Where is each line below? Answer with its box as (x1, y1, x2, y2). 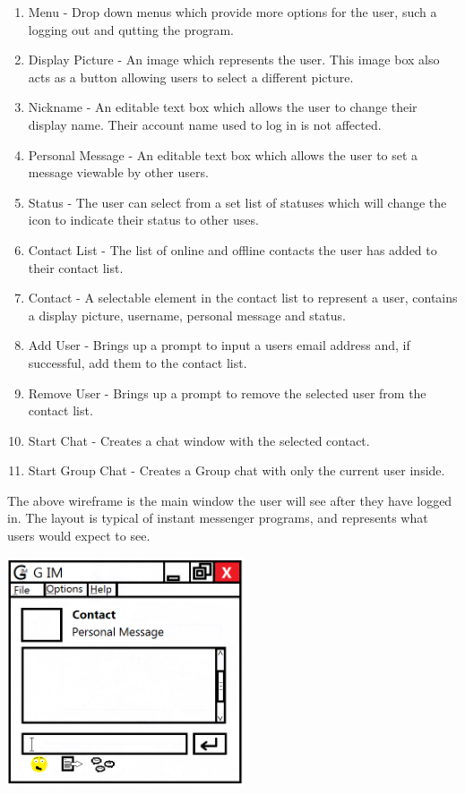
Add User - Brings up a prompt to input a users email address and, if (28, 336, 410, 354)
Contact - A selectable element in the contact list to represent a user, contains (28, 288, 458, 307)
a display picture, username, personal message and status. (28, 305, 346, 324)
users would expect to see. (7, 526, 151, 545)
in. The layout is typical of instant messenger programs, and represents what (7, 508, 428, 527)
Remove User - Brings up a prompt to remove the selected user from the (28, 383, 426, 402)
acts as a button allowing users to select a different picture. (28, 67, 354, 86)
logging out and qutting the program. (28, 20, 234, 38)
